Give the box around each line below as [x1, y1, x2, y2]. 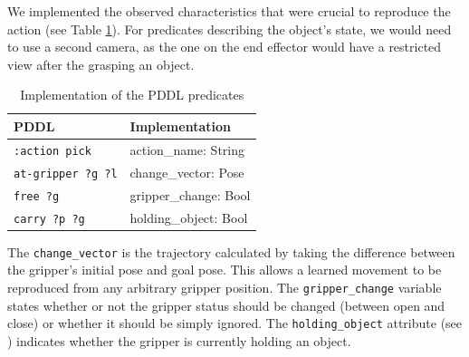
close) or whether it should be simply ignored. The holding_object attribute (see [7, 314, 463, 333]
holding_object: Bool [129, 207, 248, 227]
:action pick [14, 144, 91, 158]
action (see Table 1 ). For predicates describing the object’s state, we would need [7, 19, 452, 38]
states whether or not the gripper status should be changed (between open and [7, 295, 445, 314]
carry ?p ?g [14, 212, 85, 226]
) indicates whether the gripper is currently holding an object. [7, 331, 351, 350]
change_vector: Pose [129, 162, 244, 181]
